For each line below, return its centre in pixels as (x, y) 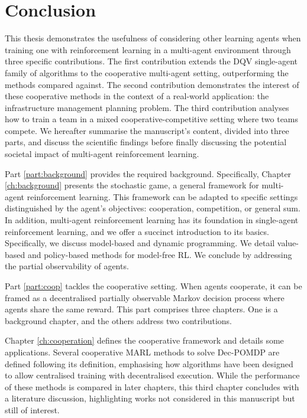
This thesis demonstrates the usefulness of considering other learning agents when (153, 38)
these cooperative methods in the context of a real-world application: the (137, 96)
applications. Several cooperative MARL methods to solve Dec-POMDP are (142, 352)
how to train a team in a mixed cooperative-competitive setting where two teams (152, 119)
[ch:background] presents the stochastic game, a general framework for (132, 185)
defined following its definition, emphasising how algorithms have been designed (149, 363)
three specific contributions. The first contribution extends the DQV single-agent (151, 61)
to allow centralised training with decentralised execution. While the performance (152, 375)
